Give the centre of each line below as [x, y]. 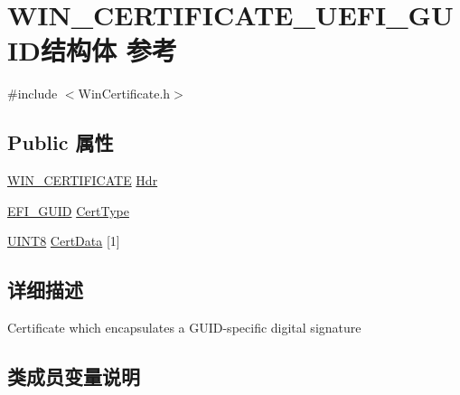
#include [33, 94]
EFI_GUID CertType [68, 210]
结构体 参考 [108, 50]
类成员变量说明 [74, 376]
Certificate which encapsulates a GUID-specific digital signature [184, 328]
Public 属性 [61, 142]
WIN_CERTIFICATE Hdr [83, 180]
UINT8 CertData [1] [64, 241]
